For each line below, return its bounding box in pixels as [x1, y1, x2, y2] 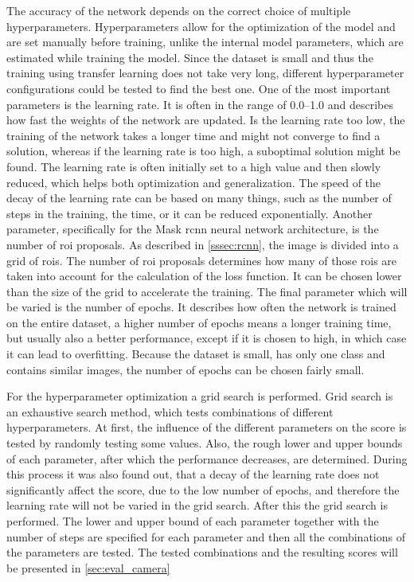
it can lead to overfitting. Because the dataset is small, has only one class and [6, 346, 385, 362]
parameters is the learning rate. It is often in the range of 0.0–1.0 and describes [6, 96, 393, 112]
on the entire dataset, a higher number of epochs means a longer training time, [6, 314, 392, 330]
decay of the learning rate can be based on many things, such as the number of [6, 189, 392, 206]
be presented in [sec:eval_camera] [6, 559, 170, 576]
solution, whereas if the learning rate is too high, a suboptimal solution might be [6, 143, 400, 159]
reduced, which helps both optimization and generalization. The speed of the [6, 174, 381, 190]
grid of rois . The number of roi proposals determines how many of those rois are [6, 252, 397, 268]
